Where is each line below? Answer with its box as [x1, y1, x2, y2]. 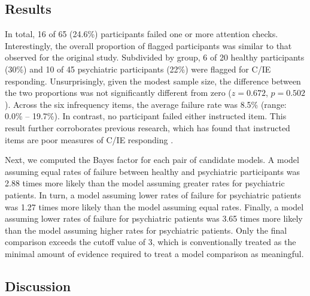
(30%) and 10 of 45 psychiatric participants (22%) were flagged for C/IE [5, 62, 271, 75]
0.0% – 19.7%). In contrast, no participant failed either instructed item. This [5, 110, 287, 122]
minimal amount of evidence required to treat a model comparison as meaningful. [5, 247, 304, 259]
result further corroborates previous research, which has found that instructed [5, 121, 290, 134]
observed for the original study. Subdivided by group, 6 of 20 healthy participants [5, 51, 305, 64]
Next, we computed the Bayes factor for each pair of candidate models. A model [5, 153, 299, 166]
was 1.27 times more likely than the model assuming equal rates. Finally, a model [5, 200, 304, 213]
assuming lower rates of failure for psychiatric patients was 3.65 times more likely [5, 212, 303, 225]
